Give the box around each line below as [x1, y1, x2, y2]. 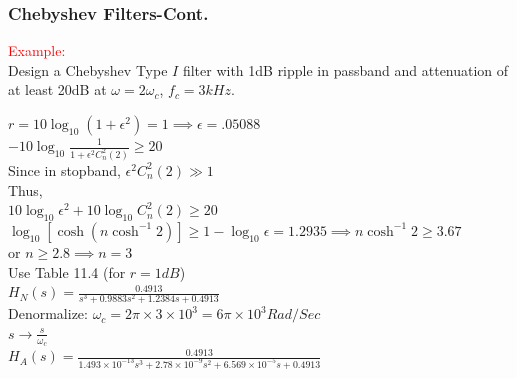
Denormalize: [8, 303, 88, 324]
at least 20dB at [8, 79, 107, 100]
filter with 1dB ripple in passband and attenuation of [182, 59, 509, 80]
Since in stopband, [8, 159, 121, 180]
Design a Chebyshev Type [8, 59, 168, 80]
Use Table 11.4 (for [8, 261, 126, 282]
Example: [8, 40, 66, 61]
